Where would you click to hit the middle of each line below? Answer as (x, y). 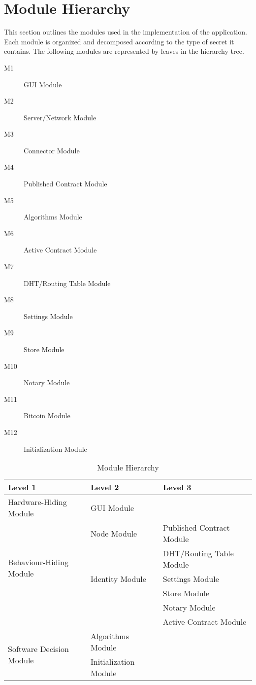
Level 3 (177, 487)
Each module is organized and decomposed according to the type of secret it (119, 41)
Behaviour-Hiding (38, 562)
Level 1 (22, 487)
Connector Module (52, 150)
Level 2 (105, 487)
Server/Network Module (60, 117)
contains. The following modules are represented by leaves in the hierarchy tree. (124, 51)
